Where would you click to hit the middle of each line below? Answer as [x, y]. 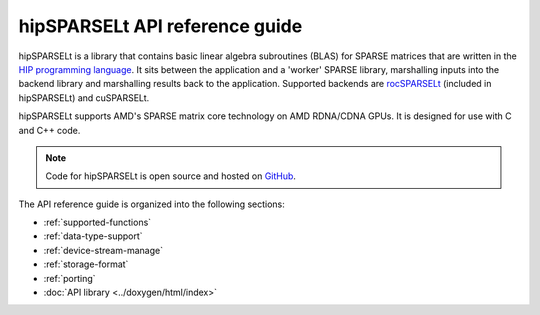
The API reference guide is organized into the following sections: [151, 204]
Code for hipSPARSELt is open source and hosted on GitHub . [171, 176]
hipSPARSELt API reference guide [160, 26]
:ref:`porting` [69, 278]
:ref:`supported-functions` [97, 222]
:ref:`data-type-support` [93, 236]
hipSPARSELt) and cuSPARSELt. [84, 97]
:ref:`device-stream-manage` [103, 250]
